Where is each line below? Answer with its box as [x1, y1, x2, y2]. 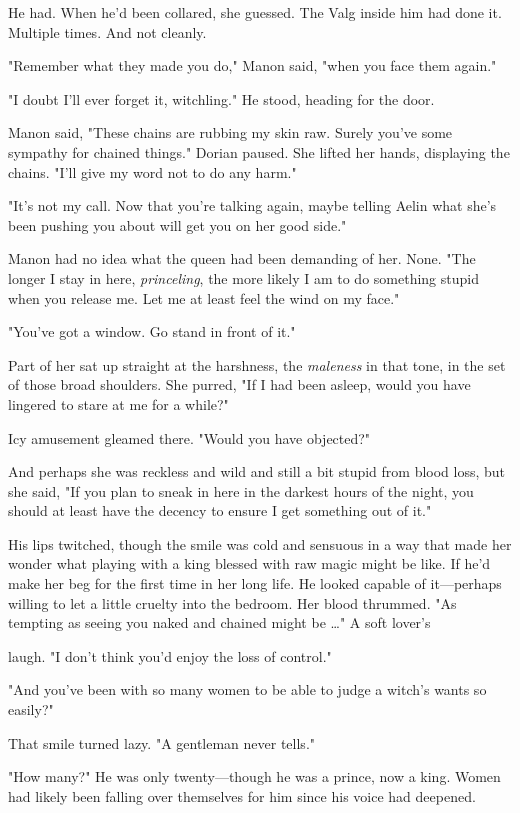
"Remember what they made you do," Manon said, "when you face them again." [8, 55, 497, 76]
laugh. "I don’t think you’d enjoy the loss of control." [8, 645, 332, 666]
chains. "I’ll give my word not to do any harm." [8, 161, 297, 182]
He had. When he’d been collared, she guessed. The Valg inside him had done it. [8, 2, 502, 22]
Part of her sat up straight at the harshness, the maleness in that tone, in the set [8, 354, 506, 375]
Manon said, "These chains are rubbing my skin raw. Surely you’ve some [8, 122, 453, 143]
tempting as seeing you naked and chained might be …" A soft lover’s [8, 612, 431, 633]
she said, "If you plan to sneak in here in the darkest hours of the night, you [8, 480, 474, 501]
